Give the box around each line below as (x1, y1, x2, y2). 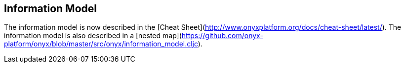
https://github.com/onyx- (181, 31, 263, 40)
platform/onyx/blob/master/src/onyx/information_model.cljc (4, 40, 198, 48)
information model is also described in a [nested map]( (4, 31, 182, 40)
